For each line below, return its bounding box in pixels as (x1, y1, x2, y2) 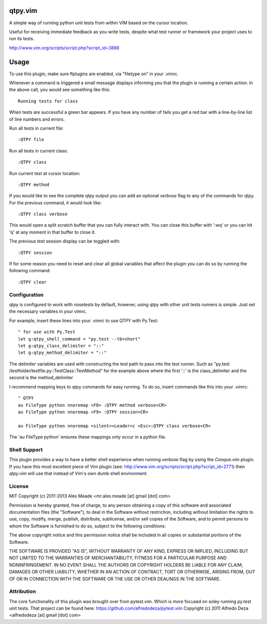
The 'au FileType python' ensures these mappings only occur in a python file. (9, 434, 167, 440)
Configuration (9, 291, 44, 298)
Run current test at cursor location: (9, 170, 81, 176)
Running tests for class (18, 98, 78, 104)
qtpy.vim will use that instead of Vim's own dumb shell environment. (9, 471, 148, 477)
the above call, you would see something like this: (9, 87, 111, 93)
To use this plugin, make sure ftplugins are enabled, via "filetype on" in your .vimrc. (9, 71, 179, 77)
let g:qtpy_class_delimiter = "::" (18, 343, 104, 348)
